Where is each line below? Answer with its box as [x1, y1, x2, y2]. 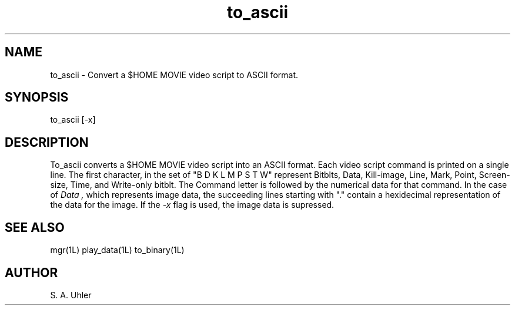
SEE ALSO [5, 220, 65, 235]
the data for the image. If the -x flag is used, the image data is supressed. [50, 200, 335, 210]
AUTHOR [5, 265, 58, 280]
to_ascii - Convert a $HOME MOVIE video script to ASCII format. [50, 69, 299, 80]
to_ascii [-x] [50, 114, 96, 125]
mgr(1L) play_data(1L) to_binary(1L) [50, 245, 185, 255]
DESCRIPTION [5, 134, 89, 150]
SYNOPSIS [5, 90, 69, 105]
